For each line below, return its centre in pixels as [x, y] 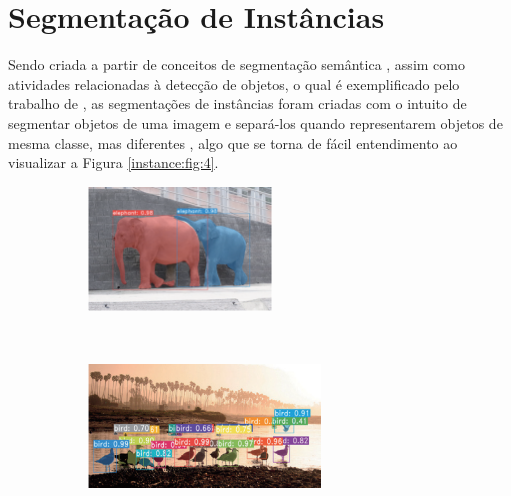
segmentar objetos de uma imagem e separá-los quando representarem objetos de [255, 122]
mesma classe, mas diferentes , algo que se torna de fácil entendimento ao [233, 142]
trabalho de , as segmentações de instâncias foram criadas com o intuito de [237, 103]
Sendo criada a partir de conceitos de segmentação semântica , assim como [236, 64]
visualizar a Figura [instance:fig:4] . [113, 162]
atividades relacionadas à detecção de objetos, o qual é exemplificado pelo [234, 83]
